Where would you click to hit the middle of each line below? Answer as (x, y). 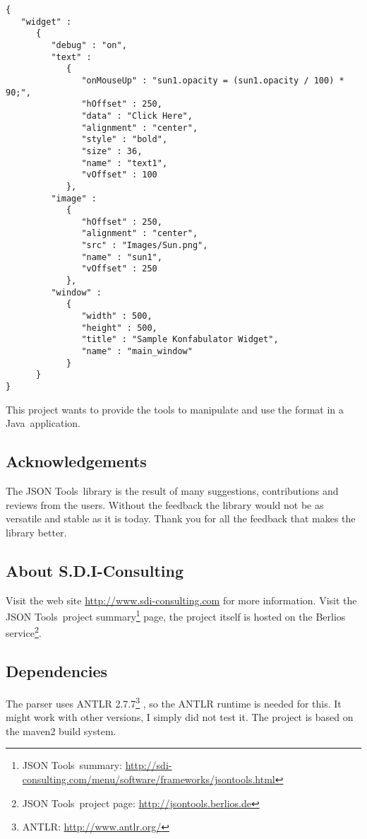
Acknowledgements (76, 461)
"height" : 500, (119, 328)
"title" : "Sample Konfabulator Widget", (180, 340)
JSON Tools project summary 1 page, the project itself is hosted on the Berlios (176, 615)
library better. (36, 532)
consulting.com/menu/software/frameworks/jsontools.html (149, 779)
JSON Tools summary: (72, 765)
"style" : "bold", (125, 140)
